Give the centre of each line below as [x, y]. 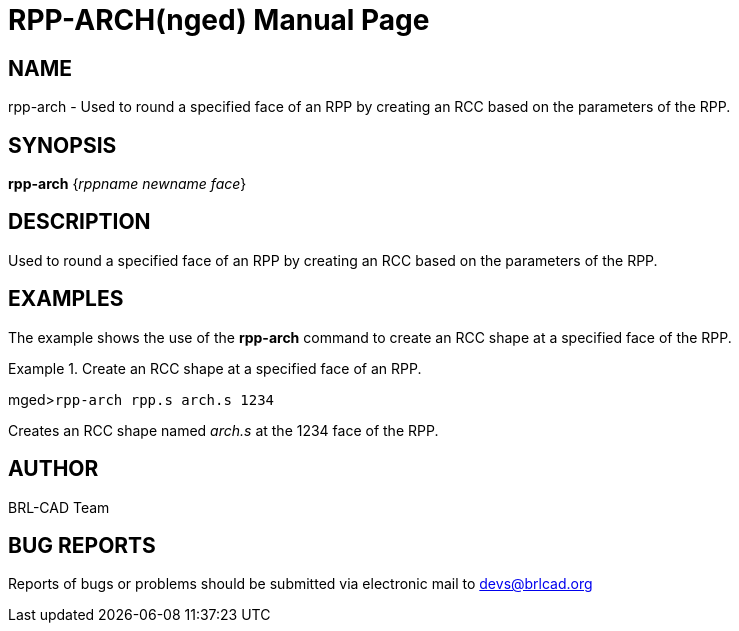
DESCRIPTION [79, 222]
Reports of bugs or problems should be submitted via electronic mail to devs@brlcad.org [300, 584]
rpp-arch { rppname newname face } [127, 184]
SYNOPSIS [62, 145]
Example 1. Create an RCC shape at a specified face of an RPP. [215, 368]
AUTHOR [53, 469]
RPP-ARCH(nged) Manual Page [219, 20]
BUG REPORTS [82, 545]
